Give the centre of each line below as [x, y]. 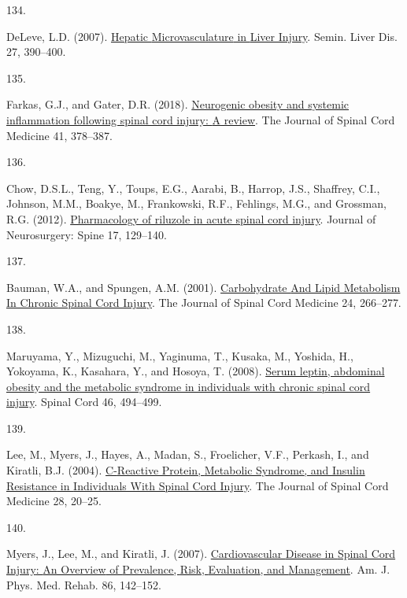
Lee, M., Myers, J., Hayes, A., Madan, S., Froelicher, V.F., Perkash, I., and [188, 454]
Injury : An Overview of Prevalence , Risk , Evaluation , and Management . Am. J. [198, 569]
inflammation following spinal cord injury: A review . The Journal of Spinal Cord [201, 119]
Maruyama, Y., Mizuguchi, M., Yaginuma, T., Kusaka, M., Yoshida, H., [180, 355]
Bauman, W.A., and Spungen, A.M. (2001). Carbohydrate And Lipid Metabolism [203, 287]
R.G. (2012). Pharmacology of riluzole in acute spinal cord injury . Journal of [191, 218]
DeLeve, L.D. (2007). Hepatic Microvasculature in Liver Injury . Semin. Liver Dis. [202, 36]
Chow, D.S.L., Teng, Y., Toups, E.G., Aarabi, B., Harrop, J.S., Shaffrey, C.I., [193, 188]
